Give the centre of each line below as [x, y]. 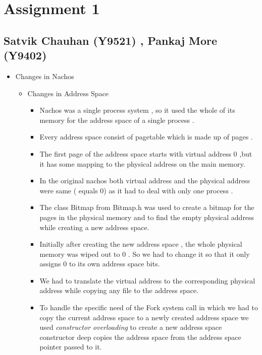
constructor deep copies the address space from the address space [140, 337]
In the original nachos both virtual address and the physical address [145, 181]
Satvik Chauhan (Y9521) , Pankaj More [111, 40]
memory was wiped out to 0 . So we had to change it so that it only [145, 254]
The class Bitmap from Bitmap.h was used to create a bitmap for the [147, 207]
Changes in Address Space [68, 93]
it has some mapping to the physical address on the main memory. [142, 163]
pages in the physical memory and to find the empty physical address [147, 217]
